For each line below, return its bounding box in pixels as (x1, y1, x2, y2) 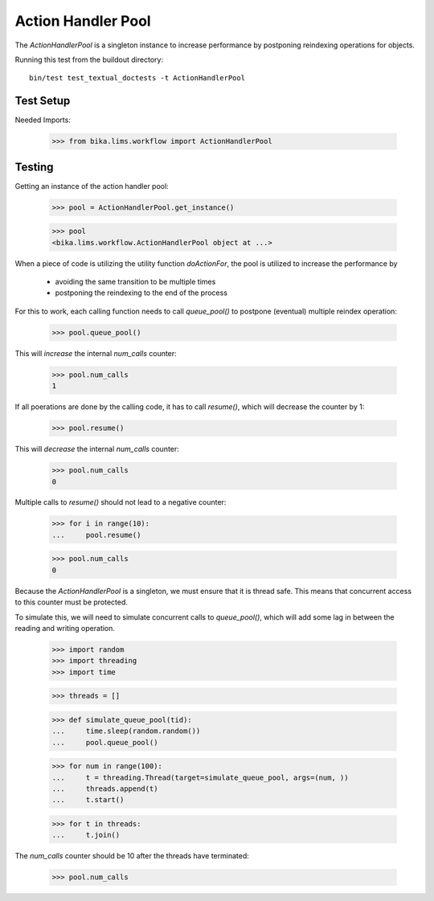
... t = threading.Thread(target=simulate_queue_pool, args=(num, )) (51, 772, 349, 782)
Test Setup (14, 94, 71, 108)
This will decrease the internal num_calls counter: (14, 444, 180, 454)
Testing (14, 160, 54, 174)
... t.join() (51, 830, 121, 840)
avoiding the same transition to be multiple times (55, 277, 216, 287)
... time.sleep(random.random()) (51, 727, 201, 735)
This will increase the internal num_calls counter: (14, 348, 177, 358)
